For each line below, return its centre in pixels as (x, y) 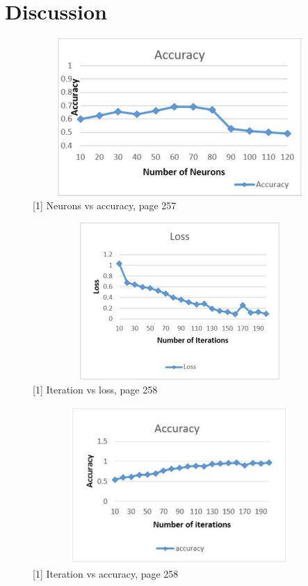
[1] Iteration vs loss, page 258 (95, 390)
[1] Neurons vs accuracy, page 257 (105, 205)
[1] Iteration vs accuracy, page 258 (106, 574)
